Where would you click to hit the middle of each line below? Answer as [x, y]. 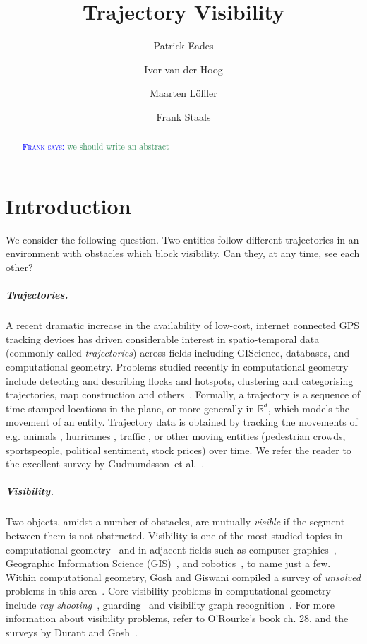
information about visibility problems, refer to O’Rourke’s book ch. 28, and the [177, 618]
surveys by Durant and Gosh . [72, 632]
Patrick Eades [183, 46]
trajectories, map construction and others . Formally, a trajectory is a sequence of [183, 394]
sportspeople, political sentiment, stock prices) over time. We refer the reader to [179, 449]
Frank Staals [183, 116]
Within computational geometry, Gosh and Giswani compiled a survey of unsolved [183, 577]
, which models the [308, 408]
